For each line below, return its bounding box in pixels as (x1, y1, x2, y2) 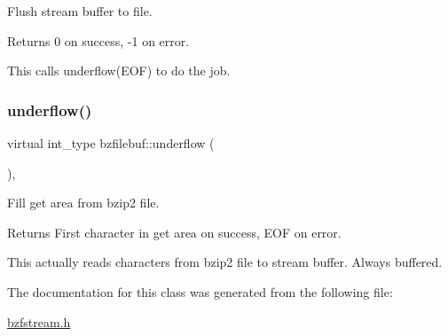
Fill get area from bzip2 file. (7, 193, 160, 212)
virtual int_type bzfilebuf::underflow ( (7, 134, 215, 152)
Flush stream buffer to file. (7, 2, 153, 20)
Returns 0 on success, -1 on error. (7, 31, 190, 50)
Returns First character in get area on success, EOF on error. (7, 223, 342, 241)
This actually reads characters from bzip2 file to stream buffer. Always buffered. (7, 253, 443, 271)
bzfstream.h (7, 312, 71, 331)
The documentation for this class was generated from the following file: (7, 282, 393, 301)
